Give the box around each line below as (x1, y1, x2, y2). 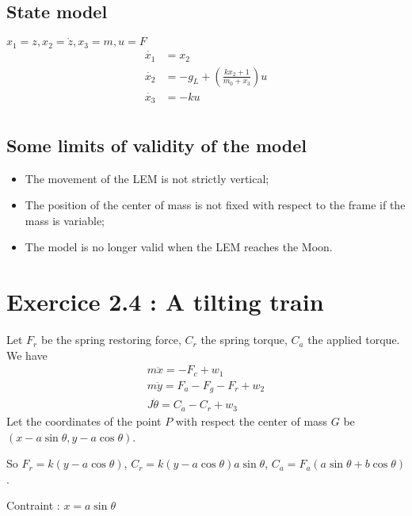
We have (6, 346, 48, 363)
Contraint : (6, 497, 60, 514)
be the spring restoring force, (40, 331, 181, 348)
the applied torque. (307, 331, 400, 348)
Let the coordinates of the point (6, 412, 162, 429)
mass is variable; (25, 212, 105, 228)
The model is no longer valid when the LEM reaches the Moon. (25, 239, 333, 255)
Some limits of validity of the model (6, 132, 307, 157)
